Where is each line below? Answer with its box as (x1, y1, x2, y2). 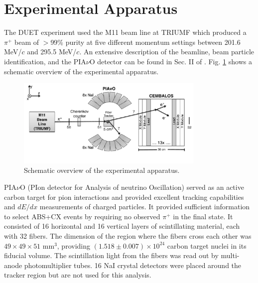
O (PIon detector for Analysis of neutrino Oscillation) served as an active (20, 182, 244, 192)
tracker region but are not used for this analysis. (4, 270, 151, 280)
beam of (14, 36, 39, 47)
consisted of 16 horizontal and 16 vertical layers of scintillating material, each (4, 221, 240, 231)
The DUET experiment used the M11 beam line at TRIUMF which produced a (4, 27, 247, 37)
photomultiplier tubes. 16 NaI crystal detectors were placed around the (24, 260, 242, 270)
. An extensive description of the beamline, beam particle (79, 46, 254, 57)
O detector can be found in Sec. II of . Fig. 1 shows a (89, 56, 252, 66)
